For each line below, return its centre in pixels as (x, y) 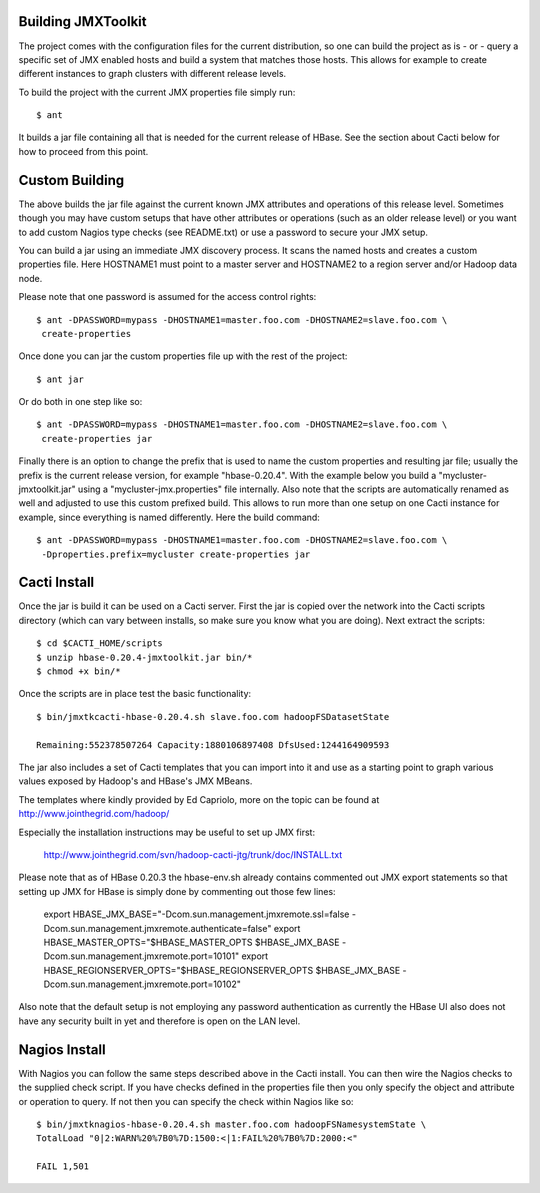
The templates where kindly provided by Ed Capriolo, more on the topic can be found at (199, 799)
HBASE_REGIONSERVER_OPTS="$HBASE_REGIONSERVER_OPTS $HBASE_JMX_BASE (222, 970)
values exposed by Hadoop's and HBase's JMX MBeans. (135, 781)
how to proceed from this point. (83, 151)
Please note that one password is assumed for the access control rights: (167, 297)
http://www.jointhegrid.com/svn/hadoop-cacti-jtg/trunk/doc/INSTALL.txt (193, 854)
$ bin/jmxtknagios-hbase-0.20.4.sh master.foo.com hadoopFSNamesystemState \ (231, 1124)
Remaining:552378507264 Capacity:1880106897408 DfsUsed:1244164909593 (213, 744)
